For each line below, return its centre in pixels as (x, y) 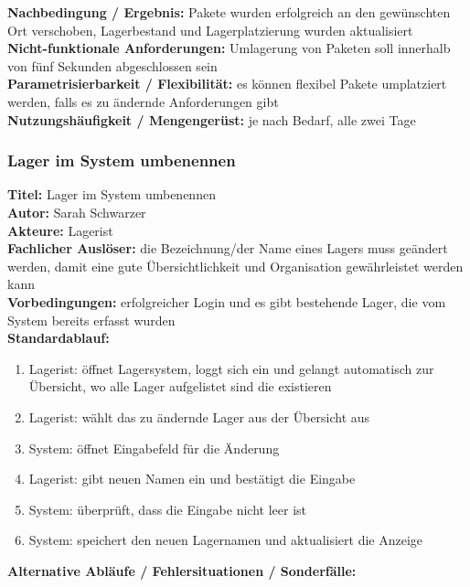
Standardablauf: (59, 338)
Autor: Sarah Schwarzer (77, 212)
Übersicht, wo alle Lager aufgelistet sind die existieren (180, 386)
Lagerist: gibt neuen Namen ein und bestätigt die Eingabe (192, 479)
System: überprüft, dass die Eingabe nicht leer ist (167, 509)
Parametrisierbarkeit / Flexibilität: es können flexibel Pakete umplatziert (227, 84)
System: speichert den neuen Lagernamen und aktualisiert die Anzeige (226, 540)
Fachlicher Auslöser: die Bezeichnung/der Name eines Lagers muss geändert (228, 248)
